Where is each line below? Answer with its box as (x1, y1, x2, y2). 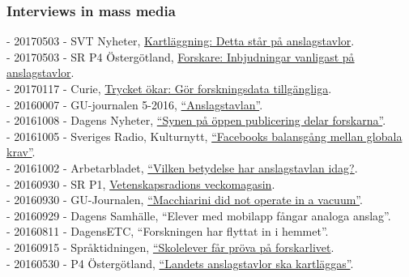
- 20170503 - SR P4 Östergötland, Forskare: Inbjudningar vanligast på (6, 48, 355, 65)
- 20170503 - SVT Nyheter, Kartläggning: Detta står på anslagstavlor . (6, 32, 355, 49)
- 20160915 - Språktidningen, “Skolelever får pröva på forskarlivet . (6, 238, 334, 255)
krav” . (6, 143, 36, 160)
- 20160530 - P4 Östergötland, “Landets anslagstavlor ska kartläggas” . (6, 254, 354, 271)
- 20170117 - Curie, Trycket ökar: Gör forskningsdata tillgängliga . (6, 80, 332, 96)
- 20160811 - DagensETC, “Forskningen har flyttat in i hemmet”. (6, 223, 329, 240)
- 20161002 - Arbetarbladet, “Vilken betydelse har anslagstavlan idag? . (6, 159, 358, 176)
